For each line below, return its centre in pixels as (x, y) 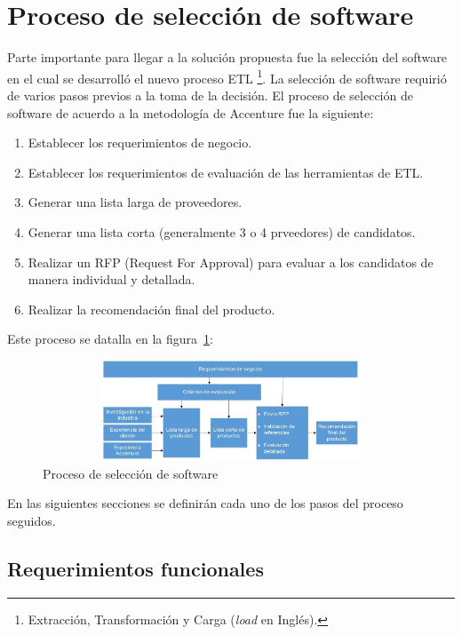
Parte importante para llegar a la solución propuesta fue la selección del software (227, 57)
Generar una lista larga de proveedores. (135, 202)
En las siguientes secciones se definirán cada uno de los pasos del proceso (205, 503)
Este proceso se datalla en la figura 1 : (110, 339)
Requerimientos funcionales (135, 569)
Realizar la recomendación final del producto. (151, 309)
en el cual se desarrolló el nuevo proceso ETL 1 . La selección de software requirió (227, 76)
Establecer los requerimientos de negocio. (140, 143)
